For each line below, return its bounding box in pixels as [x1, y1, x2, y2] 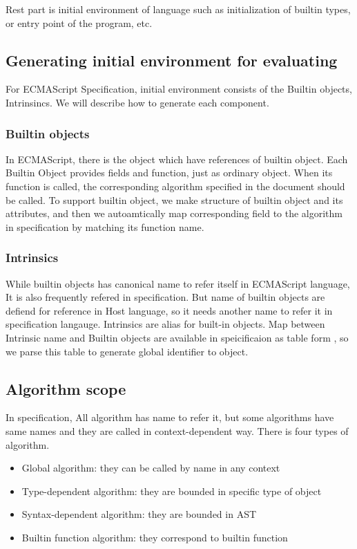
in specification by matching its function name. [6, 219, 204, 234]
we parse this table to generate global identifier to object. [6, 344, 249, 358]
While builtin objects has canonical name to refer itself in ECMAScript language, [6, 276, 350, 290]
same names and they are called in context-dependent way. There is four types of [6, 423, 349, 438]
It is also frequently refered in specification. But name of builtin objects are [6, 290, 325, 304]
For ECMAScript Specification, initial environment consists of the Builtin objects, [6, 82, 352, 96]
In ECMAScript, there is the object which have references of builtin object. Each [6, 151, 348, 166]
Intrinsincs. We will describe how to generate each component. [6, 95, 269, 109]
